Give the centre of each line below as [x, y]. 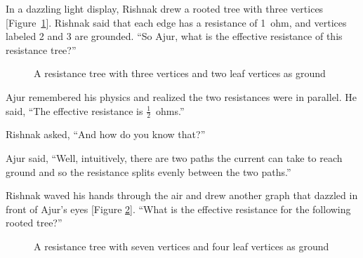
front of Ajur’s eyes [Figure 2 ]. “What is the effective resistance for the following [178, 209]
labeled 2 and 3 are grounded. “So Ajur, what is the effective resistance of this [174, 36]
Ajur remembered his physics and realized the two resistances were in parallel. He [181, 96]
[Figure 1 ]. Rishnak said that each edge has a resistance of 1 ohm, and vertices [176, 22]
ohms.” [170, 110]
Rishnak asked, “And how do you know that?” [106, 134]
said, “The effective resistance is [74, 110]
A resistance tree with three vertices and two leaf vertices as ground [180, 73]
